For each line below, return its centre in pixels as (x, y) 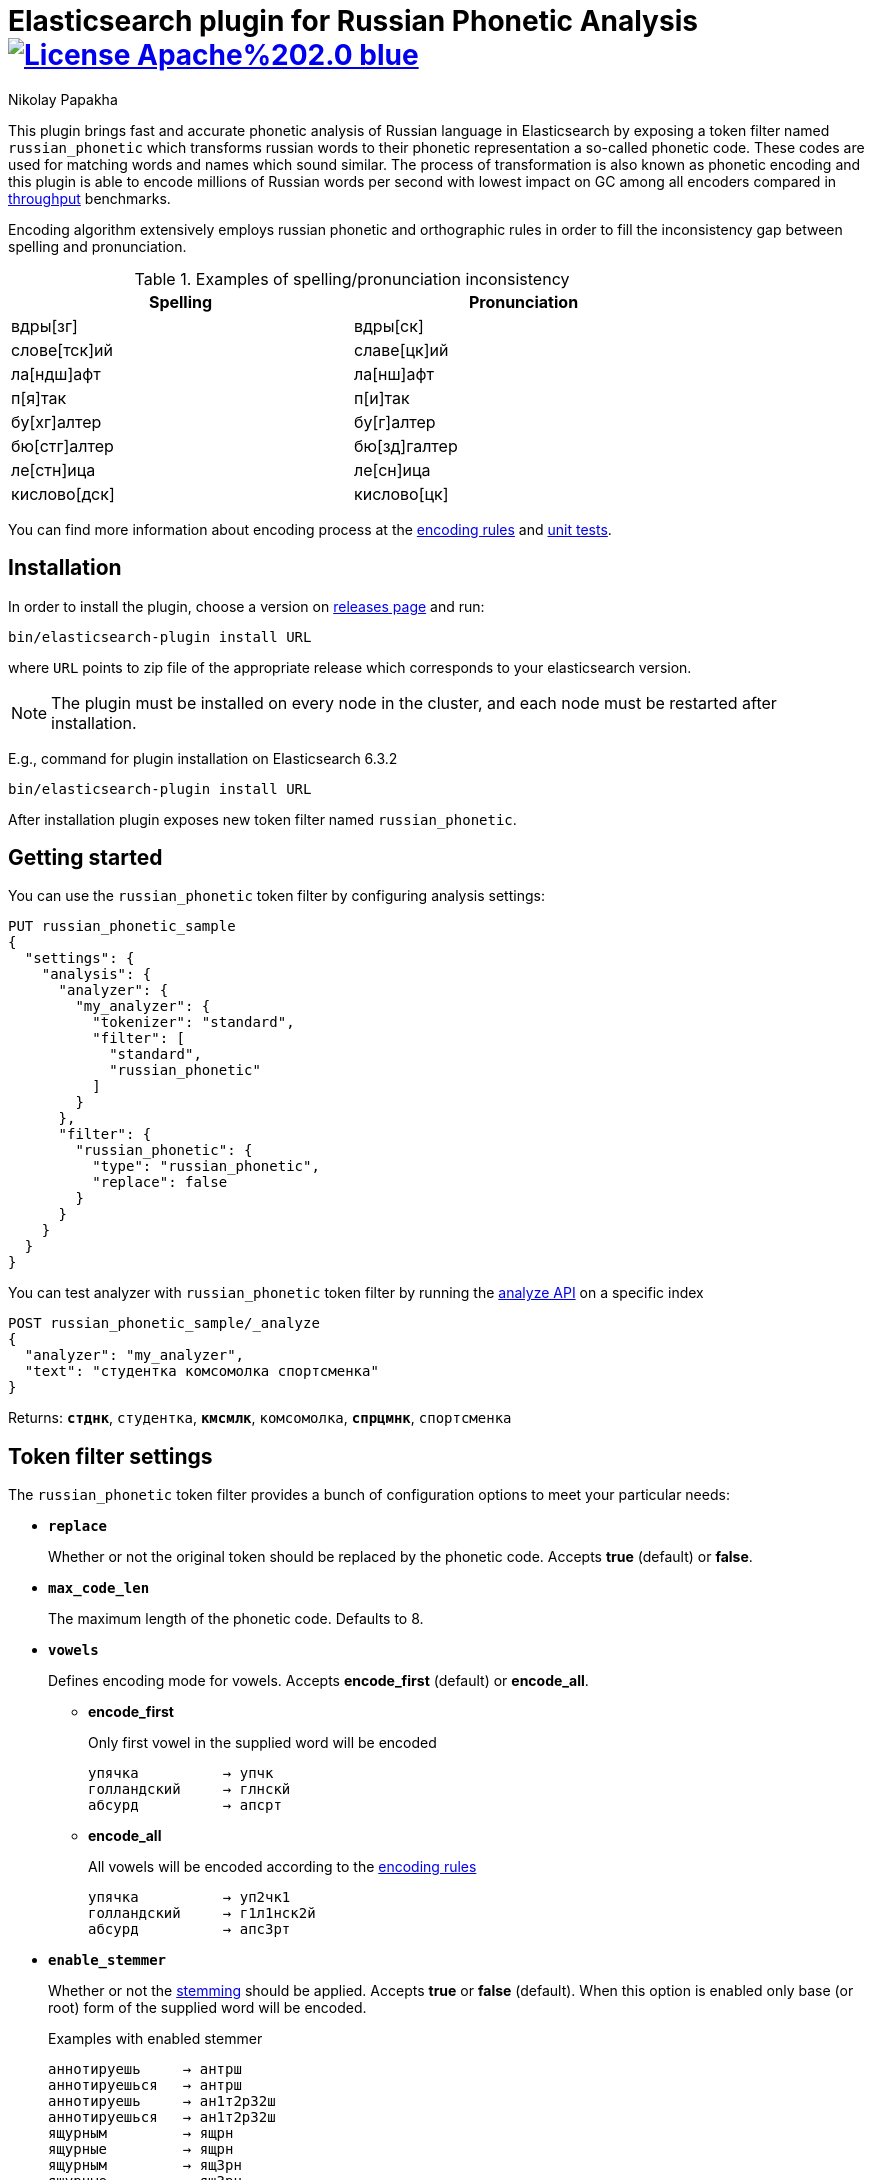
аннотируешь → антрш (145, 2069)
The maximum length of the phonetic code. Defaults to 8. (236, 1619)
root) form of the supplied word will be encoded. (207, 2008)
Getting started (85, 858)
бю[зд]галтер (406, 445)
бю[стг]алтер (62, 445)
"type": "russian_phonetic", (206, 1166)
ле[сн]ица (392, 469)
